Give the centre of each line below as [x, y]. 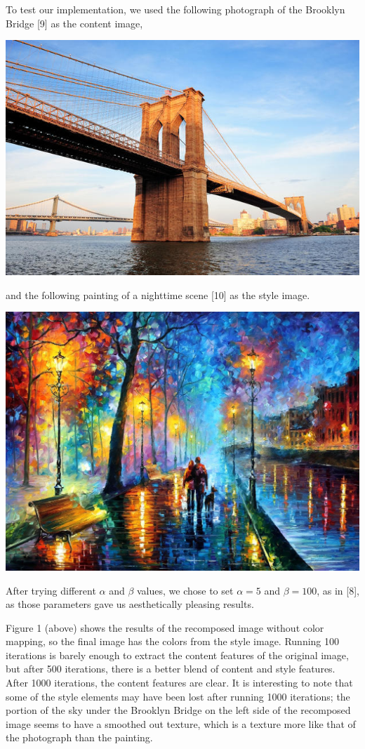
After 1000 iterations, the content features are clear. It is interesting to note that [179, 683]
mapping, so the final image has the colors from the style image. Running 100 [173, 641]
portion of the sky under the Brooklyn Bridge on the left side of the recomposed [178, 710]
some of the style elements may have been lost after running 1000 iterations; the [178, 696]
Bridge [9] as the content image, [74, 23]
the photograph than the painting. [79, 737]
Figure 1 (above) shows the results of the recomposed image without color [165, 627]
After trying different [51, 590]
